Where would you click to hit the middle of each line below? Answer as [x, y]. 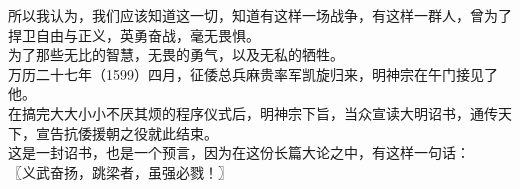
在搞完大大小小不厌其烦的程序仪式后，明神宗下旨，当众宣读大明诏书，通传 [253, 112]
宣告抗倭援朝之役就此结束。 [126, 132]
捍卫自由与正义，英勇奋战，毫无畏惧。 [134, 34]
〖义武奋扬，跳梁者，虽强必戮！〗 [120, 171]
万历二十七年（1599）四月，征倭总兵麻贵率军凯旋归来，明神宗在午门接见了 [253, 73]
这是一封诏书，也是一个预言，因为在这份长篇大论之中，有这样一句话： [239, 152]
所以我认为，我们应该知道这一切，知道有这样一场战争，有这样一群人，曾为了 [260, 15]
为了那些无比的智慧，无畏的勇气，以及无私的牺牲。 [176, 54]
